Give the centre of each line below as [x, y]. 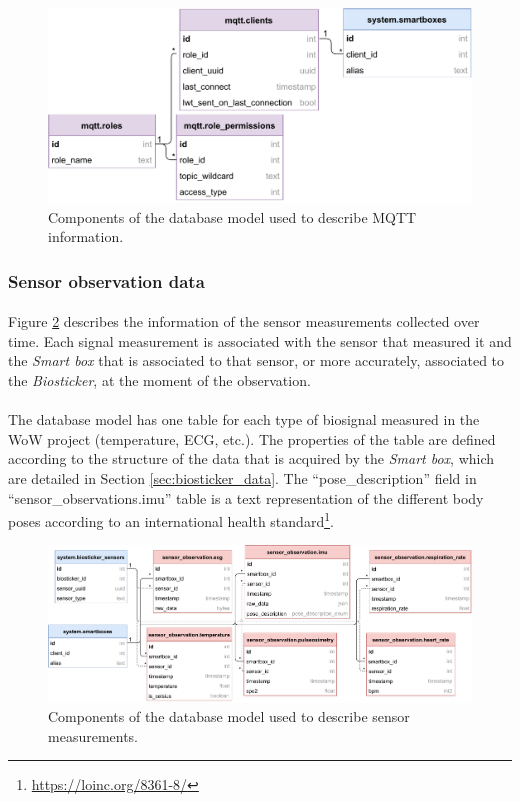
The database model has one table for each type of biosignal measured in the [244, 419]
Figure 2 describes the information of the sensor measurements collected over [244, 321]
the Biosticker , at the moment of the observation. [159, 380]
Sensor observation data [106, 280]
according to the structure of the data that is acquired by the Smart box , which [251, 458]
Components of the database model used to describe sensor [229, 716]
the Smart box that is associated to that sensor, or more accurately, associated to [256, 360]
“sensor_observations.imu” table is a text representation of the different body [246, 497]
